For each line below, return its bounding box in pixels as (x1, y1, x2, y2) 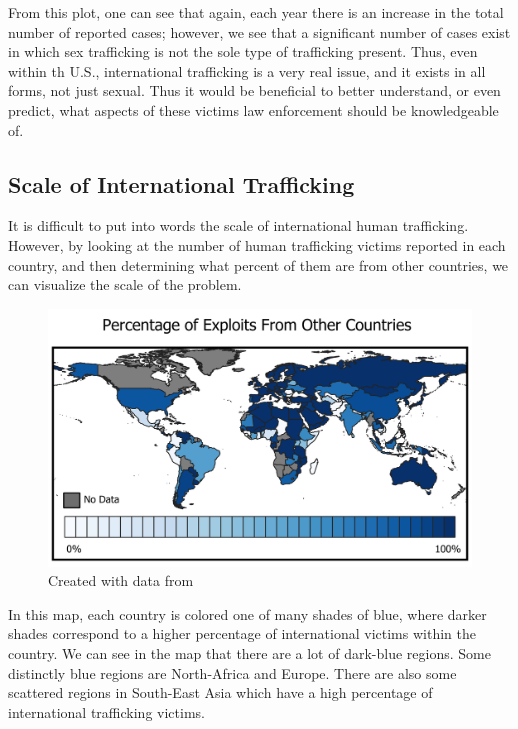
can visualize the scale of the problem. (8, 274, 242, 295)
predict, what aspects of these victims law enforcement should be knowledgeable (8, 99, 499, 120)
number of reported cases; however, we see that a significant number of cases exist (8, 21, 511, 42)
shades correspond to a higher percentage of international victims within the (8, 623, 476, 644)
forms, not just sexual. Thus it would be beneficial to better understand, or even (8, 80, 501, 101)
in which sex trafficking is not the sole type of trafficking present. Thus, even (8, 41, 478, 62)
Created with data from (48, 570, 194, 591)
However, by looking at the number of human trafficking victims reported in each (8, 234, 506, 255)
